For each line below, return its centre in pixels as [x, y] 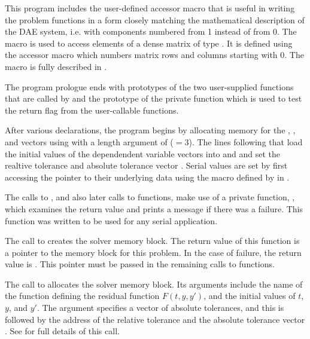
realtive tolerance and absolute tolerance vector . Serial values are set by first [146, 165]
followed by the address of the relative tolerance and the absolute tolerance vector [155, 319]
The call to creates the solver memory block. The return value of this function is [152, 241]
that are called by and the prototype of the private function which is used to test [154, 98]
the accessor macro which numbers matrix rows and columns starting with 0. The [154, 55]
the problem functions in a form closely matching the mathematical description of [155, 19]
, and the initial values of [250, 296]
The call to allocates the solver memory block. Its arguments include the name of [154, 284]
